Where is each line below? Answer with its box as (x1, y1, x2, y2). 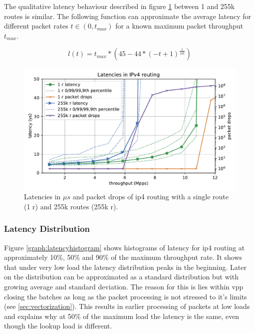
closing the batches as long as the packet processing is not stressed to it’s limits (4, 291, 247, 301)
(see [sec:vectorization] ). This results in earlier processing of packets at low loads (4, 301, 250, 311)
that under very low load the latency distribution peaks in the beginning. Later (4, 261, 247, 272)
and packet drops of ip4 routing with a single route (72, 191, 229, 202)
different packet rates (4, 21, 68, 31)
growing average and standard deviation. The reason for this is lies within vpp (4, 281, 244, 291)
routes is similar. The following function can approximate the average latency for (4, 11, 252, 21)
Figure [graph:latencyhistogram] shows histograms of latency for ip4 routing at (4, 242, 245, 252)
